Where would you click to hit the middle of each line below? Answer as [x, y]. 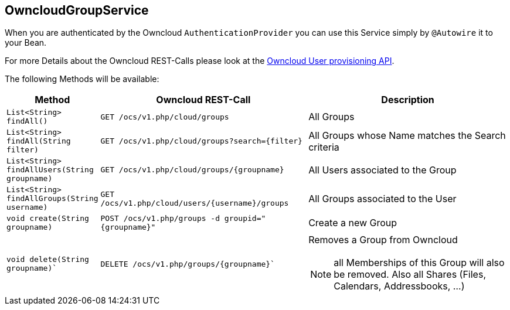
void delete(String [48, 260]
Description [408, 100]
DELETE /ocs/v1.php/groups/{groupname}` [188, 264]
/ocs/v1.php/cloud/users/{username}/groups [195, 203]
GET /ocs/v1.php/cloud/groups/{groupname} [192, 170]
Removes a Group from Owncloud [383, 240]
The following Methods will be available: [82, 79]
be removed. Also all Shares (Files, [410, 275]
